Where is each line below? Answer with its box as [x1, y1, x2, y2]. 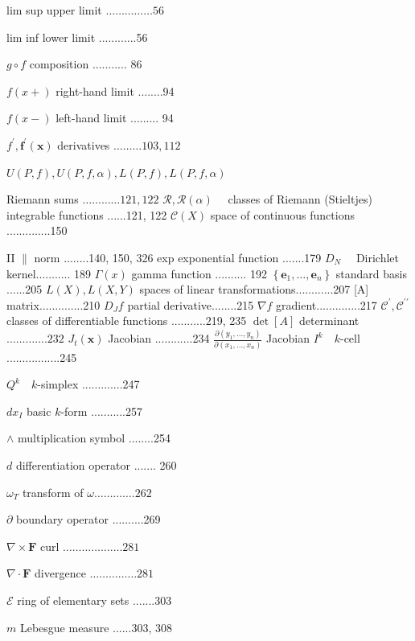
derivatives [57, 136, 110, 153]
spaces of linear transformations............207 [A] [139, 281, 369, 298]
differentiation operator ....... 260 [15, 456, 177, 473]
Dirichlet [355, 249, 400, 265]
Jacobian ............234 [108, 330, 210, 347]
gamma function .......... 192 [131, 265, 267, 281]
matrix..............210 [6, 296, 101, 313]
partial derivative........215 [127, 296, 254, 313]
